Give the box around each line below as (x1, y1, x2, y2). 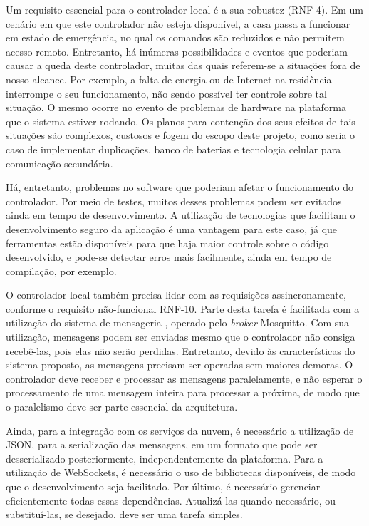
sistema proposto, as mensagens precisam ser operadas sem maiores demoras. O (6, 357, 353, 372)
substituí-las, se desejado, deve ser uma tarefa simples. (6, 507, 243, 522)
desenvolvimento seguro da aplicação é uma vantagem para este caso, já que (6, 221, 338, 236)
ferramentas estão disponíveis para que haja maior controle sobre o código (6, 235, 329, 250)
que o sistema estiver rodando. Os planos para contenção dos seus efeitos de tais (6, 113, 355, 128)
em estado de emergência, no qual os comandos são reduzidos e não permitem (6, 30, 345, 45)
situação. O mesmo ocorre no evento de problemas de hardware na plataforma (6, 100, 346, 115)
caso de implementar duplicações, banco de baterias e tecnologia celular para (6, 141, 341, 156)
